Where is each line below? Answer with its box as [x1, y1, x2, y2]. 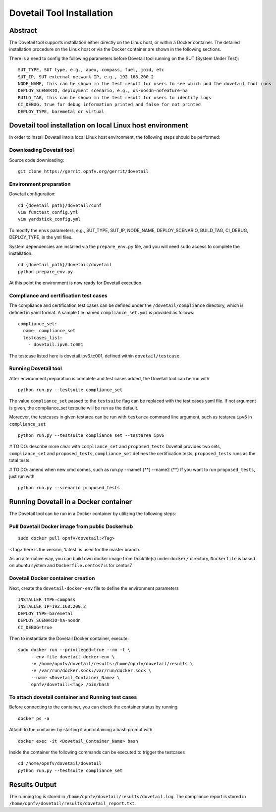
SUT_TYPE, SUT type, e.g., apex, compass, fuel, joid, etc [18, 67, 165, 73]
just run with [9, 473, 35, 479]
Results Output [9, 780, 57, 789]
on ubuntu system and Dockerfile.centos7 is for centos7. [9, 563, 133, 569]
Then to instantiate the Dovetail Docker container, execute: [9, 635, 129, 641]
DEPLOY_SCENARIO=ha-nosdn [18, 618, 81, 623]
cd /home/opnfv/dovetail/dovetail [18, 761, 102, 766]
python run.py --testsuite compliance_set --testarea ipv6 [18, 433, 165, 438]
